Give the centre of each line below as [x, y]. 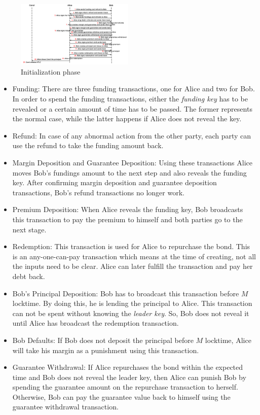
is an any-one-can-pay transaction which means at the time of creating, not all [134, 256]
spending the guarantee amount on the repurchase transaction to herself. [125, 387]
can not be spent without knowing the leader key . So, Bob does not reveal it [131, 313]
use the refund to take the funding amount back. [88, 145]
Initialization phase [51, 71]
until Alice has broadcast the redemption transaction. [96, 323]
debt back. [29, 276]
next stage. [29, 229]
